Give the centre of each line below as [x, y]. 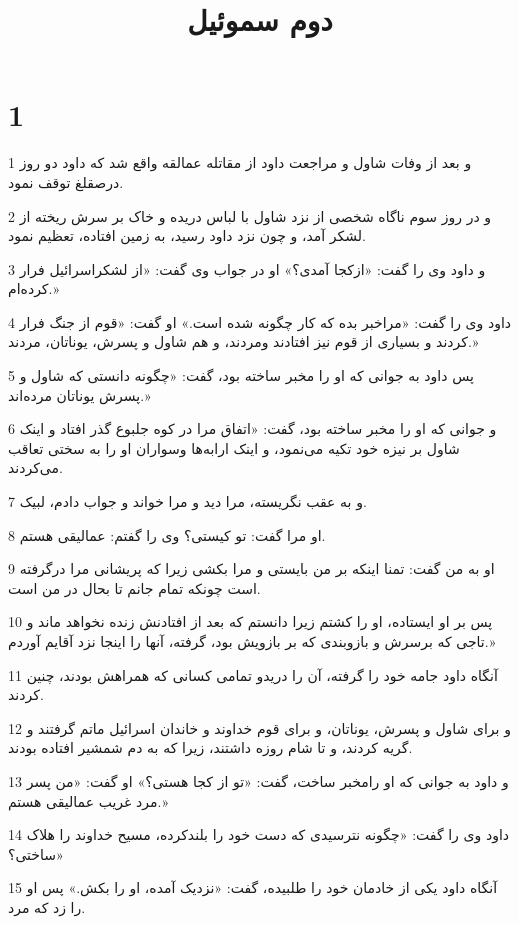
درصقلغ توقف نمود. [66, 181]
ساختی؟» [36, 853]
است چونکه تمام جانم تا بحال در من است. [134, 587]
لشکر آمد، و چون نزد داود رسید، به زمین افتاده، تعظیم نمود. [187, 235]
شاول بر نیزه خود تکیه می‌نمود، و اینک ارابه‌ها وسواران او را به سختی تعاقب [234, 447]
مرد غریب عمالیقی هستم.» [88, 800]
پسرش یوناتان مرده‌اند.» [79, 394]
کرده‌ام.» [34, 288]
